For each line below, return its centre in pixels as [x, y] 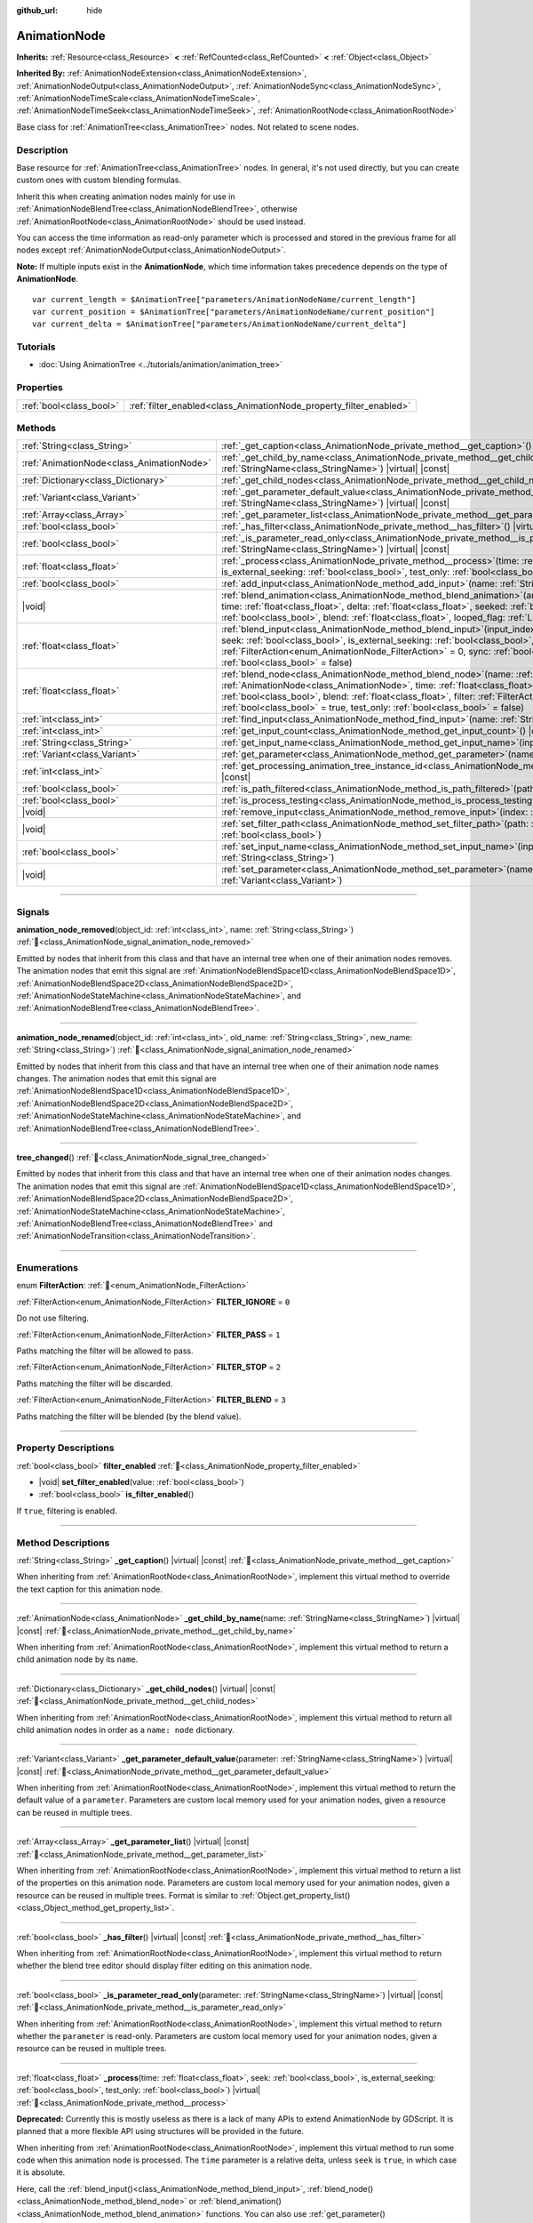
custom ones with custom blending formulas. [99, 180]
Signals [33, 911]
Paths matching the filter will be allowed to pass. [105, 1351]
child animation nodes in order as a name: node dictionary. [125, 1729]
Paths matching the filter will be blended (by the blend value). [129, 1416]
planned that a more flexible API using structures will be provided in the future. [160, 2131]
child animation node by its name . [77, 1659]
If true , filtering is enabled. [67, 1511]
